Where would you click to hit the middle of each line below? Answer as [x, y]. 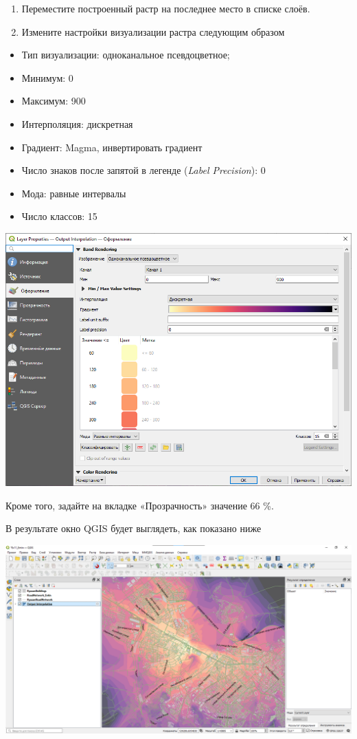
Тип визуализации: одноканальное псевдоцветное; [126, 55]
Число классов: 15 [59, 216]
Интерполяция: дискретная [77, 123]
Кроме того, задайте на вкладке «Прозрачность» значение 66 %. [140, 505]
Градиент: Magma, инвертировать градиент [112, 147]
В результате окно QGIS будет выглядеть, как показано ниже [134, 528]
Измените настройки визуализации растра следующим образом [153, 31]
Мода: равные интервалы [74, 193]
